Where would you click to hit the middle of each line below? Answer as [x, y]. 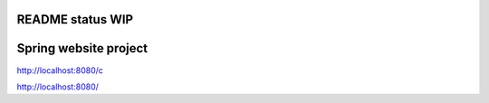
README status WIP [75, 19]
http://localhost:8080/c [60, 70]
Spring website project [82, 48]
